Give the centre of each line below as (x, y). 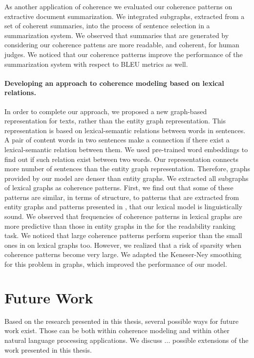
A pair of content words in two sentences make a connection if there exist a (117, 140)
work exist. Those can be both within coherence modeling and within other (117, 330)
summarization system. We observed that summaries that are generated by (117, 35)
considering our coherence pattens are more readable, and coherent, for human (122, 45)
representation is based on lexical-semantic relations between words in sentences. (125, 130)
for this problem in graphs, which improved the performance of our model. (116, 264)
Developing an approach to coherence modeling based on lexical (114, 83)
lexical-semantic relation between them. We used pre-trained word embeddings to (126, 149)
